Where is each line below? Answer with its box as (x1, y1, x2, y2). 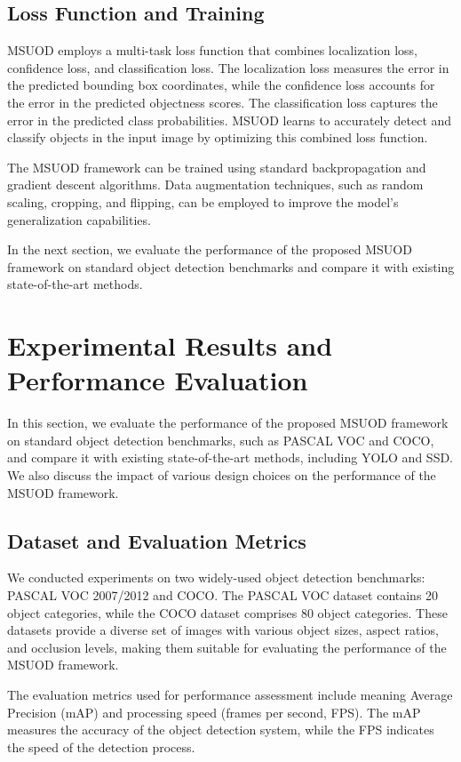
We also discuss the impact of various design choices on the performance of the (7, 466, 436, 485)
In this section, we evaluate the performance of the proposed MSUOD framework (7, 413, 449, 432)
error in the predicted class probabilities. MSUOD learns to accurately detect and (7, 110, 452, 129)
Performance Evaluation (7, 362, 308, 398)
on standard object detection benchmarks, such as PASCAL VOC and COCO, (7, 430, 434, 449)
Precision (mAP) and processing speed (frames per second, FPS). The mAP (7, 702, 421, 721)
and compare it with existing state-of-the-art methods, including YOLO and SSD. (7, 448, 454, 467)
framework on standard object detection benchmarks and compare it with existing (7, 257, 455, 276)
